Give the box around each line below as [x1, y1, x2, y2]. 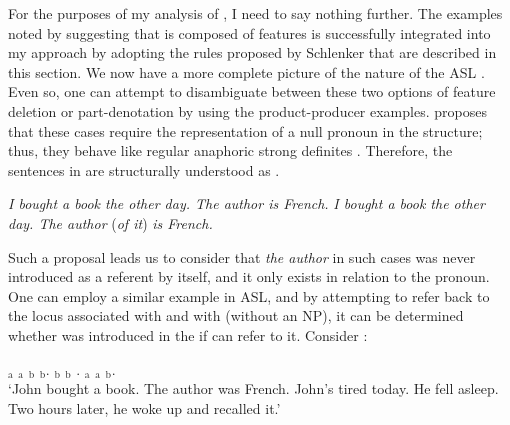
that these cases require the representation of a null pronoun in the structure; [8, 120, 483, 141]
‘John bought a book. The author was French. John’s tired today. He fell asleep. [8, 378, 499, 399]
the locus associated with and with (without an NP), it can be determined [8, 305, 464, 326]
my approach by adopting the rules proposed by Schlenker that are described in [8, 42, 497, 63]
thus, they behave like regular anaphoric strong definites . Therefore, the [8, 140, 453, 161]
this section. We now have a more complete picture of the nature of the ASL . [8, 61, 485, 82]
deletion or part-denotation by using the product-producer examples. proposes [8, 100, 487, 121]
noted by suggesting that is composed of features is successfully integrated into [8, 22, 491, 43]
